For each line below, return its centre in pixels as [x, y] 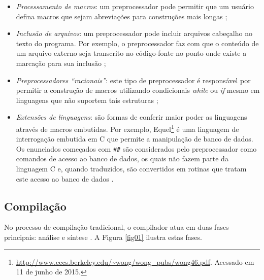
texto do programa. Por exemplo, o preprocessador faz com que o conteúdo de [137, 43]
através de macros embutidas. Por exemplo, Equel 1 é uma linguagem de [127, 128]
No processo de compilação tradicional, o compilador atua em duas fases [117, 227]
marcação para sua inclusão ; [61, 63]
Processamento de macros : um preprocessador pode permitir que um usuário [135, 6]
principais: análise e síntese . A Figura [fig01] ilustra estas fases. [103, 237]
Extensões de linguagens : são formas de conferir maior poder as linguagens [131, 117]
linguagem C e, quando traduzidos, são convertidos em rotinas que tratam [131, 169]
